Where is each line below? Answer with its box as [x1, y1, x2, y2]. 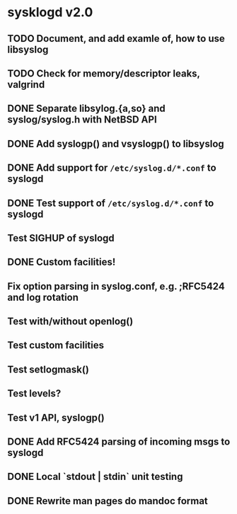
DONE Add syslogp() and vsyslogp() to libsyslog [7, 137, 224, 149]
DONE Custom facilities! [7, 256, 116, 268]
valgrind [7, 79, 45, 91]
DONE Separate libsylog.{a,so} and [7, 103, 166, 115]
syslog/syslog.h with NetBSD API [7, 114, 157, 126]
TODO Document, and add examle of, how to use [7, 33, 225, 45]
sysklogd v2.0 [7, 4, 93, 21]
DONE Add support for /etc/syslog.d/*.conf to [7, 162, 217, 174]
